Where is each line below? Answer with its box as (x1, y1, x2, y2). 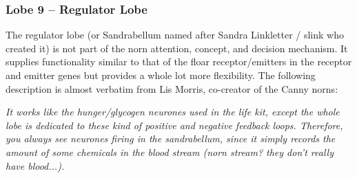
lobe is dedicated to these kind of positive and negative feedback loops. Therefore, (6, 118, 343, 132)
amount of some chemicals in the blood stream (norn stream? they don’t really (6, 144, 334, 159)
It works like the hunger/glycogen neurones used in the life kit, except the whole (6, 104, 340, 119)
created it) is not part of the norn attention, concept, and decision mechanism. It (6, 41, 348, 55)
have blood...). (6, 158, 65, 173)
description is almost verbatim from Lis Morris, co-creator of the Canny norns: (6, 81, 338, 96)
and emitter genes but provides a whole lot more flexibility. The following (6, 68, 316, 82)
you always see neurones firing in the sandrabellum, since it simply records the (6, 131, 336, 146)
